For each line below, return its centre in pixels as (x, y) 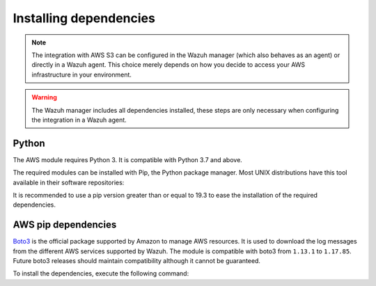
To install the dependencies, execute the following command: (101, 273)
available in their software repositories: (69, 182)
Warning (44, 97)
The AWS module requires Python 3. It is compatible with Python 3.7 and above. (128, 159)
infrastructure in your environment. (82, 74)
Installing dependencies (84, 18)
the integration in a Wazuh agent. (79, 120)
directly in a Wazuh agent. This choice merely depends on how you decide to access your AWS (169, 65)
